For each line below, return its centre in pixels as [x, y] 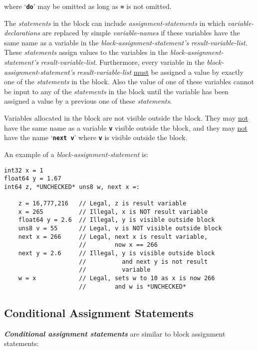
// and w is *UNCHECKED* [133, 286]
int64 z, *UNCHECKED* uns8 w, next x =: [72, 187]
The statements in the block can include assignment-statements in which [115, 23]
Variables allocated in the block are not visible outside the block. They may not [126, 118]
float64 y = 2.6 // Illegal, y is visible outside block [117, 220]
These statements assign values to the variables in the [86, 52]
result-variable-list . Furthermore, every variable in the [123, 62]
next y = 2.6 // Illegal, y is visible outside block [117, 254]
